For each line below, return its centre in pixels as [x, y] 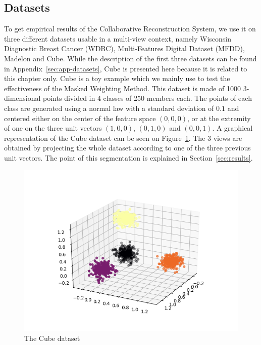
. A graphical [232, 128]
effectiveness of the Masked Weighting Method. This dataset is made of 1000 [123, 88]
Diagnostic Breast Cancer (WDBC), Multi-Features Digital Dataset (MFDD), [124, 48]
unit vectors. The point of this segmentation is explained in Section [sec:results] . [128, 157]
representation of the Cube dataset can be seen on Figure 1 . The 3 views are [123, 138]
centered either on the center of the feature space [80, 118]
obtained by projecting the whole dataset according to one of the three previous [127, 148]
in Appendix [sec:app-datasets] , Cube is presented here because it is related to [126, 68]
